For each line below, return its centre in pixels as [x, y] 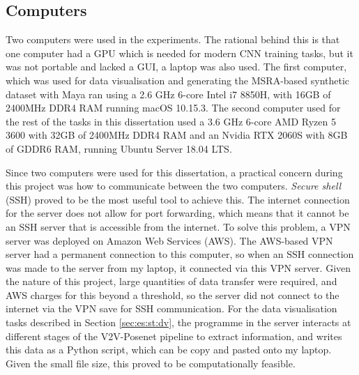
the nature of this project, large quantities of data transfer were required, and [171, 281]
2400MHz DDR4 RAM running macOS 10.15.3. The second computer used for [173, 108]
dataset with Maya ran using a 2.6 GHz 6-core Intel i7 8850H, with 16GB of [168, 94]
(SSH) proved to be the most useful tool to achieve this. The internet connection [178, 199]
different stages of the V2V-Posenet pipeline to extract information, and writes [174, 336]
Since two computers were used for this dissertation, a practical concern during [174, 172]
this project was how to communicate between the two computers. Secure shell [174, 186]
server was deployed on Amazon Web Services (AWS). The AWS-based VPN [169, 240]
